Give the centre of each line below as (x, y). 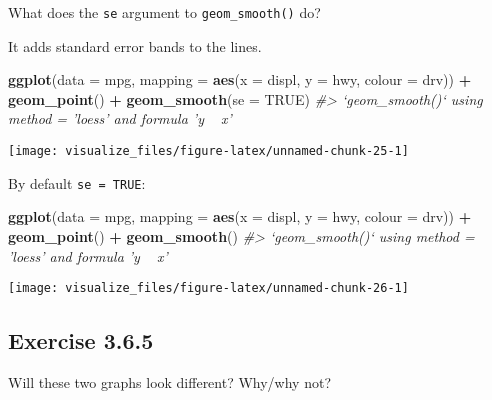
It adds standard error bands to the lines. (135, 45)
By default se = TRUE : (77, 182)
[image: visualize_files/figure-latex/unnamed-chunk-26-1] (208, 288)
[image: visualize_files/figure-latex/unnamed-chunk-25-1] (208, 151)
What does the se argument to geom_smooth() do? (164, 12)
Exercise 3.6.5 (81, 340)
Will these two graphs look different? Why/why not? (170, 381)
